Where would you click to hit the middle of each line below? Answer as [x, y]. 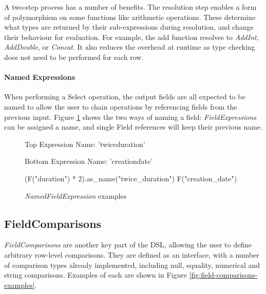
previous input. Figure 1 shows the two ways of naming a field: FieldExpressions [130, 117]
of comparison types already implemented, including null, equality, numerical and [132, 265]
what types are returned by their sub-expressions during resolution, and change [129, 27]
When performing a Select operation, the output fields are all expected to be [125, 97]
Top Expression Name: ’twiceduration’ [85, 144]
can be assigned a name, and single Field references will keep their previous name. [134, 127]
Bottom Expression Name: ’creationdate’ [89, 161]
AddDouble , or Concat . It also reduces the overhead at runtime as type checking [130, 47]
